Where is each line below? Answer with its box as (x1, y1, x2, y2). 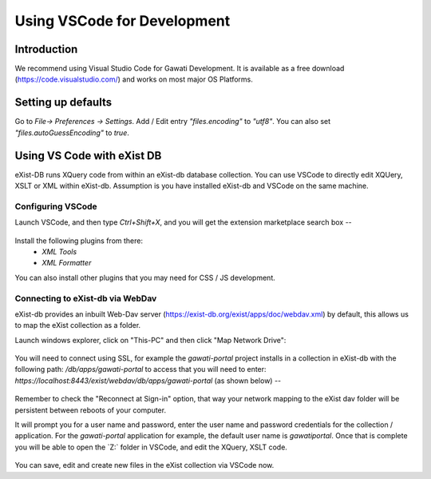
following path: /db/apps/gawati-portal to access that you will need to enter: (14, 365, 267, 374)
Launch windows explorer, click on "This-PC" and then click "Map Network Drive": (14, 335, 287, 345)
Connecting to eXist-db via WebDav (14, 293, 157, 304)
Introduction (14, 42, 78, 56)
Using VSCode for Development (14, 12, 231, 30)
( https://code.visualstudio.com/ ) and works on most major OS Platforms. (14, 74, 253, 84)
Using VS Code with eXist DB (14, 149, 162, 162)
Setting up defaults (14, 96, 112, 110)
